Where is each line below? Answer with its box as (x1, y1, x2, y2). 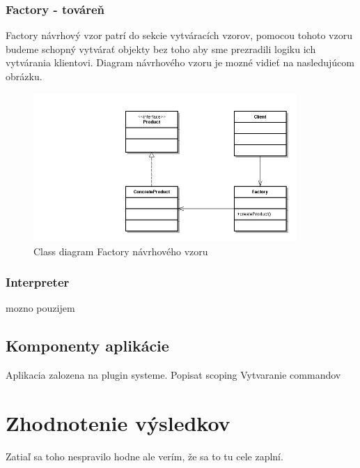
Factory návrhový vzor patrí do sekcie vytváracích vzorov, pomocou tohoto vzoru (6, 28, 352, 43)
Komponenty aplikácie (6, 335, 169, 356)
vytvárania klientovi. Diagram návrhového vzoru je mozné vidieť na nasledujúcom (6, 55, 354, 70)
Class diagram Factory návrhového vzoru (33, 243, 208, 258)
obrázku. (6, 69, 42, 83)
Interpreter (6, 273, 70, 291)
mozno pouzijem (6, 301, 75, 315)
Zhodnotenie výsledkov (6, 409, 230, 437)
